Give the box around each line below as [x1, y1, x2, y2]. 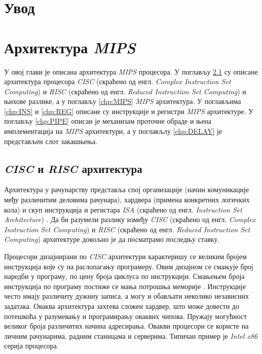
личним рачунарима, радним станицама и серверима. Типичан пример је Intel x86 [4, 330, 258, 341]
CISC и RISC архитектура [4, 160, 142, 176]
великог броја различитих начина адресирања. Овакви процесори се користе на [4, 321, 249, 331]
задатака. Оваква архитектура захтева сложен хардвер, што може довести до [4, 300, 239, 311]
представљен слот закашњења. [4, 135, 98, 146]
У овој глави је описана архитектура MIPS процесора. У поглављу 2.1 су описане [4, 66, 258, 77]
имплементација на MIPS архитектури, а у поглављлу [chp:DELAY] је [4, 126, 222, 136]
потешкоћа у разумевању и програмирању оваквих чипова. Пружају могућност [4, 310, 247, 321]
